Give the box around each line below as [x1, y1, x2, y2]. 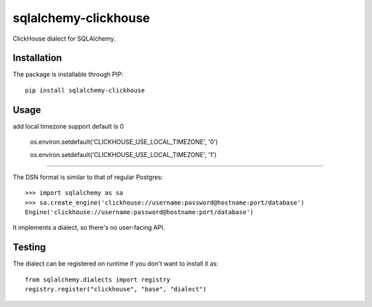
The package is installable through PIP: [12, 70, 124, 78]
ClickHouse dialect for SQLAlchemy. [12, 34, 116, 43]
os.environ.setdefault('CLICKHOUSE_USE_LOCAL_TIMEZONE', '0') [30, 138, 218, 146]
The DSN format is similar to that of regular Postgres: [12, 173, 163, 181]
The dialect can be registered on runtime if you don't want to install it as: [12, 260, 218, 268]
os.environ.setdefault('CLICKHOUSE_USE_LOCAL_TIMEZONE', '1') [30, 150, 217, 158]
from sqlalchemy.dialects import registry [25, 275, 171, 284]
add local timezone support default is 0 [12, 122, 124, 130]
